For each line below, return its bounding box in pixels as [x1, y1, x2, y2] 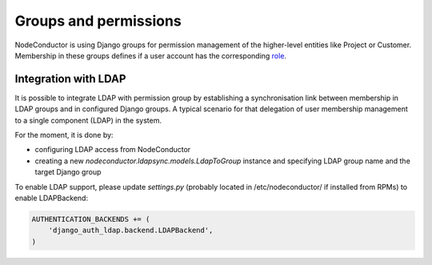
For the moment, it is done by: [14, 130, 114, 140]
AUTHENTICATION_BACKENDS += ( [31, 215, 150, 223]
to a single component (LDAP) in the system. [14, 115, 162, 125]
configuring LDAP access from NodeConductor [34, 145, 191, 155]
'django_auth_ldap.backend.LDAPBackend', [48, 226, 214, 235]
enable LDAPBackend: [14, 193, 88, 203]
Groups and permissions [14, 12, 182, 30]
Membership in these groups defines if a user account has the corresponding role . [14, 50, 287, 60]
